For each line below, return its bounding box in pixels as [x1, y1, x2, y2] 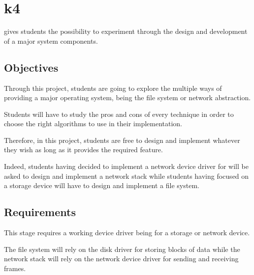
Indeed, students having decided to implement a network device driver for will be [4, 161, 249, 171]
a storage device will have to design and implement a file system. [4, 180, 199, 191]
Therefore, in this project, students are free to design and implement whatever [4, 135, 240, 145]
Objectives [4, 59, 59, 75]
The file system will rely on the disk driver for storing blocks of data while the [4, 244, 240, 254]
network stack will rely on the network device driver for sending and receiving [4, 253, 239, 264]
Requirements [4, 204, 76, 220]
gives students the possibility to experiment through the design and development [4, 26, 248, 36]
